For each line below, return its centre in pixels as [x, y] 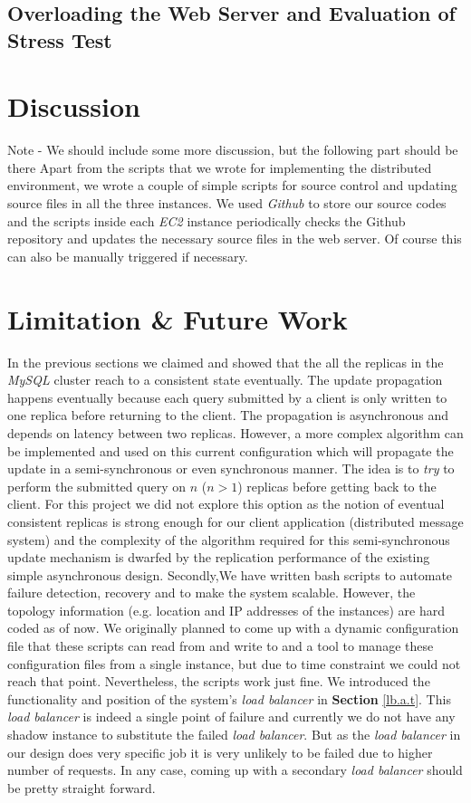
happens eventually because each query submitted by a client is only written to [227, 397]
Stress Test [60, 39]
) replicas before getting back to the [337, 486]
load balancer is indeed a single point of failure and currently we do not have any [231, 717]
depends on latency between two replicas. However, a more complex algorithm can [235, 432]
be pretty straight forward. [82, 787]
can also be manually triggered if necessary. [128, 256]
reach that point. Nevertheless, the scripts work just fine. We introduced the [219, 681]
